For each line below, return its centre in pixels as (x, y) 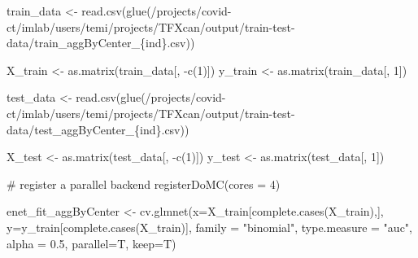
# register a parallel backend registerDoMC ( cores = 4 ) (144, 184)
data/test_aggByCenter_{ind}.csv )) (98, 129)
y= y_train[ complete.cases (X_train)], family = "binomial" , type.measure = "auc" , (209, 227)
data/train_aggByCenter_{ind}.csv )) (101, 43)
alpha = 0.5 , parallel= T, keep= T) (91, 243)
